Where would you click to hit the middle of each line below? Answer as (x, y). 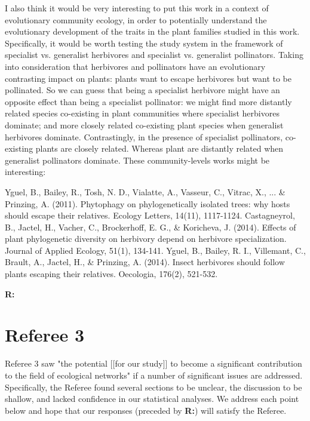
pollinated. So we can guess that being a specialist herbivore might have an (142, 90)
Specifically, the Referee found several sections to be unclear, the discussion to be (154, 387)
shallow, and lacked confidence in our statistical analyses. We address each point (152, 399)
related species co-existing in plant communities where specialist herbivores (142, 113)
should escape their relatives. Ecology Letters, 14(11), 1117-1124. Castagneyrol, (150, 215)
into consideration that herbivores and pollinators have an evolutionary (135, 66)
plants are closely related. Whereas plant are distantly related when (159, 148)
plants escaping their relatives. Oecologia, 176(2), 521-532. (111, 274)
